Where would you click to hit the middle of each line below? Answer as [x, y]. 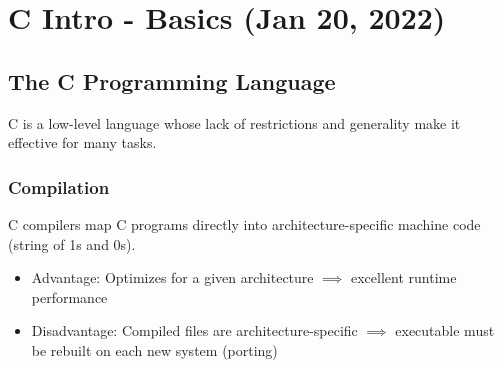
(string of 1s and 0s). [72, 243]
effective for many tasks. [82, 142]
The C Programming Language [172, 80]
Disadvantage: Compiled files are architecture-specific [194, 330]
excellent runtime [404, 277]
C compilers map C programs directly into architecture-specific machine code [244, 223]
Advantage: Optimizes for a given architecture [172, 277]
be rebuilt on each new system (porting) [154, 349]
